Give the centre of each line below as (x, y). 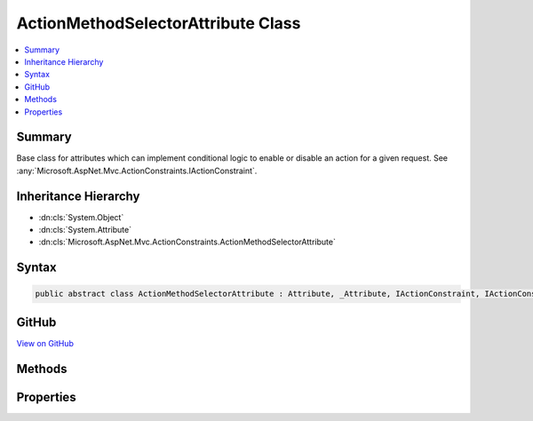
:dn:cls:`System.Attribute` (85, 230)
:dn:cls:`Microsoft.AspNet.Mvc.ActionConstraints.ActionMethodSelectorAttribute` (187, 242)
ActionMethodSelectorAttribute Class (159, 23)
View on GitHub (45, 343)
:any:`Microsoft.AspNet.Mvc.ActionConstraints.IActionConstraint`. (137, 171)
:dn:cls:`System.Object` (81, 217)
